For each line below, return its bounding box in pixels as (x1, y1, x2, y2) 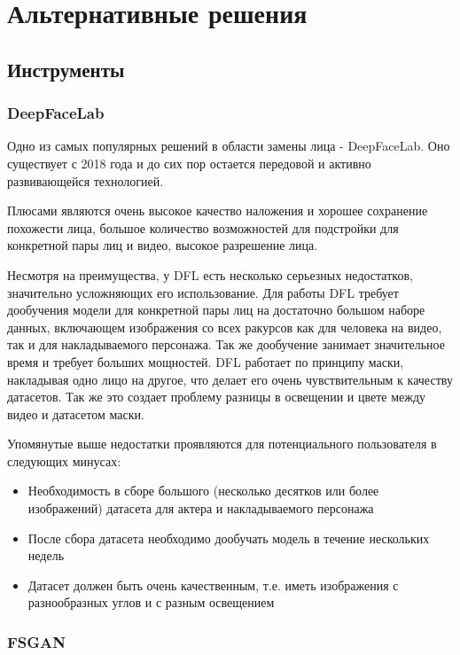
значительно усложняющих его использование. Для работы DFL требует (7, 283, 399, 301)
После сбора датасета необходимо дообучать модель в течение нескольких (27, 528, 430, 547)
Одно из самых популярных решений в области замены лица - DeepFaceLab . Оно (7, 136, 450, 155)
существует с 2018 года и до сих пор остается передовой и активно (7, 153, 371, 172)
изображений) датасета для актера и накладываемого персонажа (27, 499, 374, 518)
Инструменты (7, 55, 125, 82)
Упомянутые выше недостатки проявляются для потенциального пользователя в (7, 434, 437, 453)
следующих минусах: (7, 451, 121, 470)
